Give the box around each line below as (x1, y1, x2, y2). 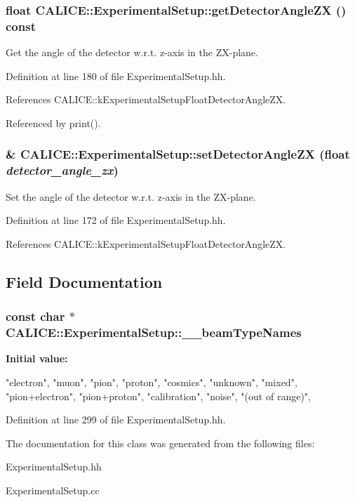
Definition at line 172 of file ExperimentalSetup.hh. (6, 213, 226, 227)
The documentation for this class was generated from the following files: (6, 435, 315, 450)
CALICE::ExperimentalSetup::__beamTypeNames (6, 324, 302, 341)
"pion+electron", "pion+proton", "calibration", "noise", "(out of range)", (6, 388, 311, 403)
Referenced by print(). (6, 115, 101, 130)
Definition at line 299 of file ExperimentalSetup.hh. (6, 412, 226, 427)
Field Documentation (6, 270, 163, 292)
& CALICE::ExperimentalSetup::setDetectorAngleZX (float (6, 145, 350, 163)
